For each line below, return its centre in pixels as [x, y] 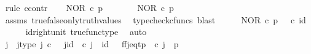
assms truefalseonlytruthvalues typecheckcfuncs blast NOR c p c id [155, 19]
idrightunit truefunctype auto [86, 32]
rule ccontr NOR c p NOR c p [89, 7]
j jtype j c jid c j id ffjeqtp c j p [92, 43]
